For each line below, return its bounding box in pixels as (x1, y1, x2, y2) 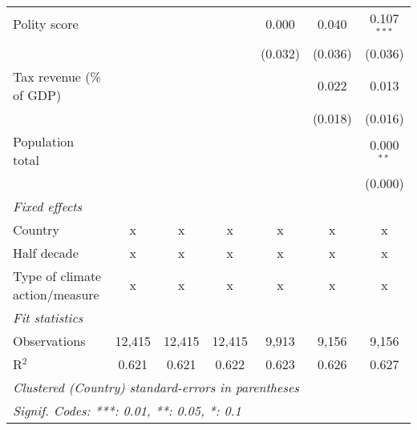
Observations (13, 331, 86, 350)
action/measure (13, 284, 99, 303)
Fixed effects (13, 196, 83, 215)
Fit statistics (13, 307, 83, 327)
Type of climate (13, 266, 102, 285)
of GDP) (13, 85, 62, 104)
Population (13, 131, 75, 151)
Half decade (13, 243, 79, 262)
